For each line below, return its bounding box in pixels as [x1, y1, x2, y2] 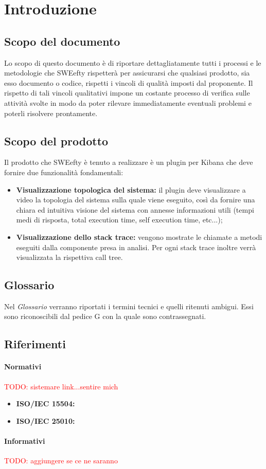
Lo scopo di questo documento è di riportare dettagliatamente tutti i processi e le [4, 57, 261, 68]
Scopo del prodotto [4, 133, 109, 148]
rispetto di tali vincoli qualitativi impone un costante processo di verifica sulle [4, 87, 250, 98]
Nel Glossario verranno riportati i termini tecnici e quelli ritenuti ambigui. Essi [4, 301, 254, 311]
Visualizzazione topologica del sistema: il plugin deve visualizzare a [16, 184, 246, 195]
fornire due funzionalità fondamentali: [4, 166, 123, 177]
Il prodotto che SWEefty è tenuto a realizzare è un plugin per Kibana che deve [4, 157, 253, 167]
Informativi [4, 436, 45, 446]
